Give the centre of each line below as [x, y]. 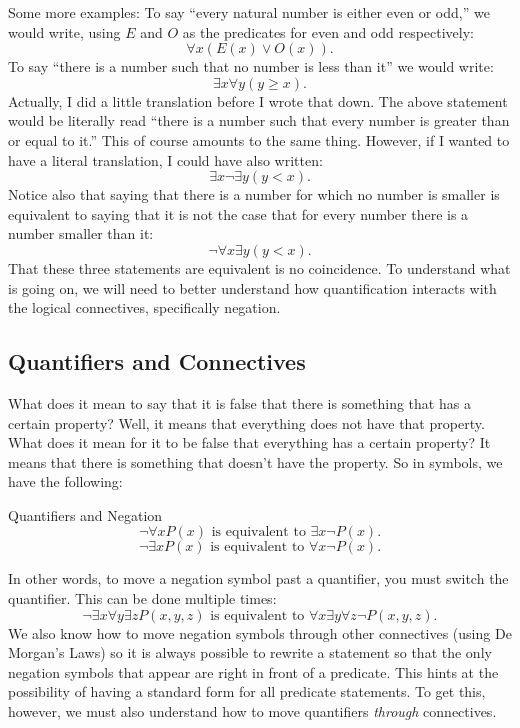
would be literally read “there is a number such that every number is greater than [259, 120]
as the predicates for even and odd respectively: [328, 31]
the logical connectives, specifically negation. [144, 307]
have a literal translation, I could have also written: [165, 159]
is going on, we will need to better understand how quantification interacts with [252, 287]
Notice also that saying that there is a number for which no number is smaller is [254, 194]
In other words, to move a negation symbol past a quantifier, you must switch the [258, 578]
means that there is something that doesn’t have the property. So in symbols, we [255, 461]
